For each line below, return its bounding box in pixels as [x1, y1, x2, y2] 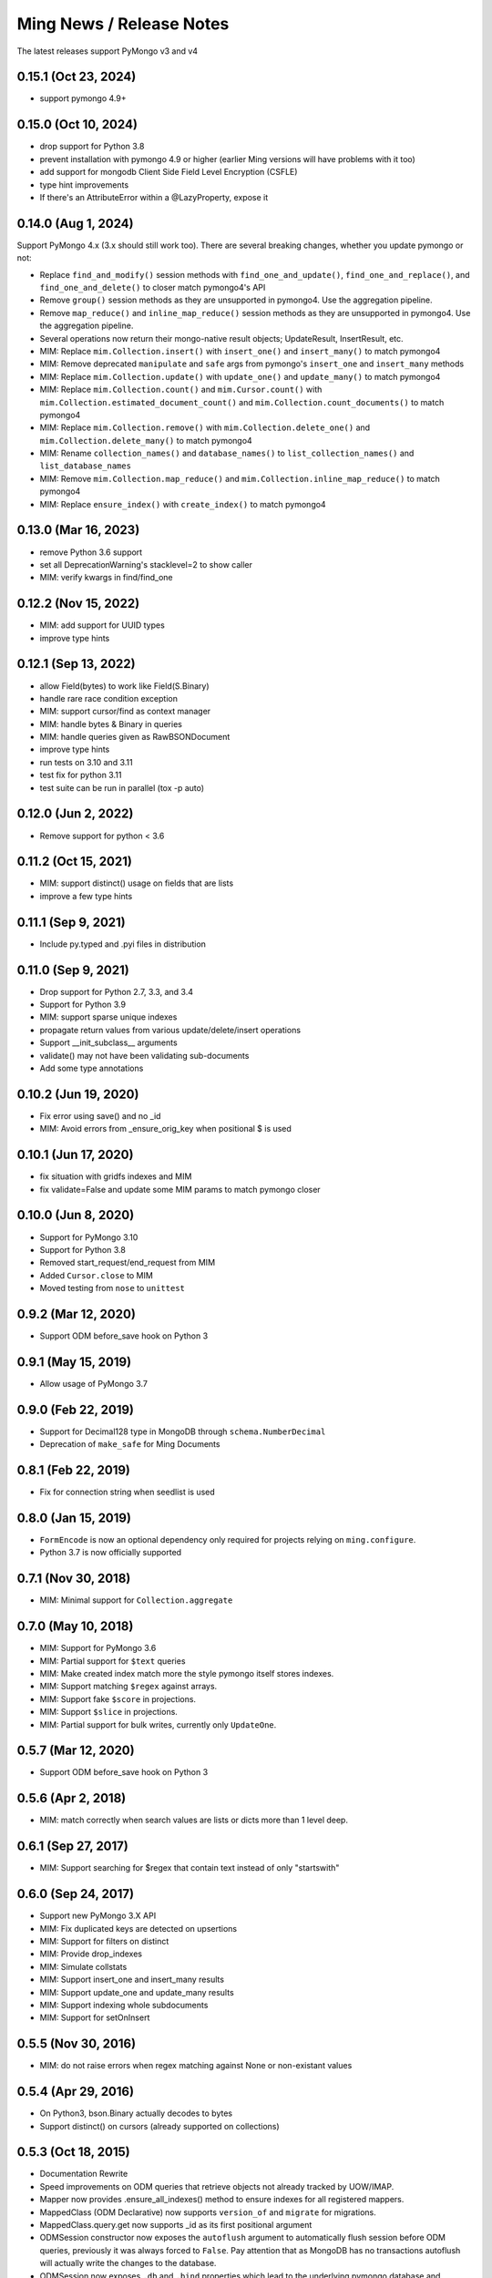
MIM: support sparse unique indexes [39, 1011, 178, 1022]
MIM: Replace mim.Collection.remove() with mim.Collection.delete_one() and [39, 422, 371, 433]
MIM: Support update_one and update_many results [39, 1986, 234, 1997]
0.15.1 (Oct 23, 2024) [16, 69, 137, 85]
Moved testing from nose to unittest [39, 1283, 186, 1294]
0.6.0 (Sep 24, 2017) [16, 1886, 135, 1902]
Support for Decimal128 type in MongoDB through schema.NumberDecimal [39, 1426, 326, 1437]
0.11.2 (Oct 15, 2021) [16, 854, 132, 869]
